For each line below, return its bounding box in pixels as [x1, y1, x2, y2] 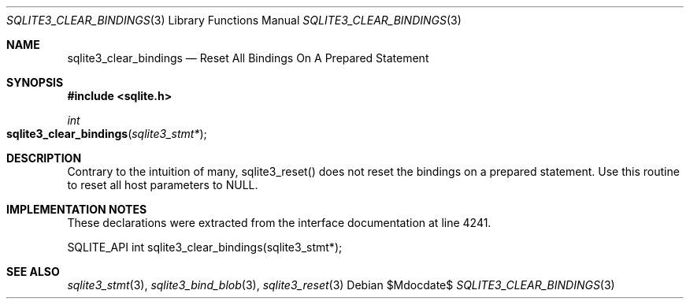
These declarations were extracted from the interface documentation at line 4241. [67, 216, 492, 229]
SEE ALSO [6, 265, 60, 278]
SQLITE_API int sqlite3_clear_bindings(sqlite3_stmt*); [67, 240, 343, 254]
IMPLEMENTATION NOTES [6, 203, 147, 216]
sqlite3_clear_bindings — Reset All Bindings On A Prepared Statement [67, 51, 429, 65]
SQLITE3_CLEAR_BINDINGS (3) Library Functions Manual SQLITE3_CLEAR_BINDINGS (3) [6, 13, 462, 27]
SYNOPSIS [6, 76, 64, 89]
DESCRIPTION [6, 151, 82, 165]
